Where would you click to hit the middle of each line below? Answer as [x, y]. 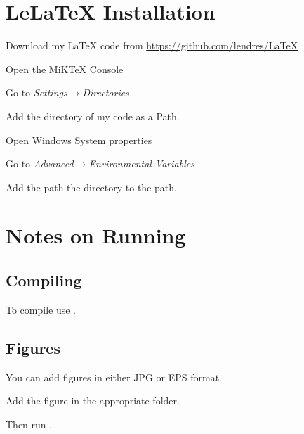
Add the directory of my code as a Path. [93, 116]
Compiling [44, 280]
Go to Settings [37, 92]
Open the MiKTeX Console [65, 69]
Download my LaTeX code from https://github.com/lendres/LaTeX [152, 45]
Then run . [29, 424]
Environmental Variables [141, 164]
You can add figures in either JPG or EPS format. [114, 377]
